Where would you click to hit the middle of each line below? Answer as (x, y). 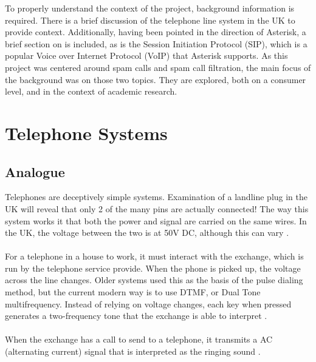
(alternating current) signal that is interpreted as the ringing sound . (133, 351)
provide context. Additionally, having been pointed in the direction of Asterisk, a (156, 32)
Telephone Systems (86, 132)
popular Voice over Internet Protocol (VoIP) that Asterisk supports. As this (146, 55)
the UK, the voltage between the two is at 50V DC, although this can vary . (147, 233)
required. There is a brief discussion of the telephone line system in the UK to (150, 20)
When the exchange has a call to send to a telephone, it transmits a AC (139, 339)
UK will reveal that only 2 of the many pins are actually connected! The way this (157, 208)
